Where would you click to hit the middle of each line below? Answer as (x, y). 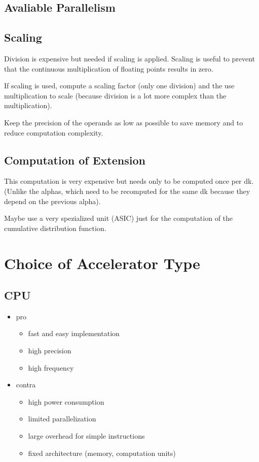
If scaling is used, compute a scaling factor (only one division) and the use (119, 86)
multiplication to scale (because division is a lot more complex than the (115, 95)
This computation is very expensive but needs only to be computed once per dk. (129, 181)
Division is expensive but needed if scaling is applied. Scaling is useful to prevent (130, 58)
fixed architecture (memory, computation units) (102, 453)
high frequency (51, 367)
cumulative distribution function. (55, 228)
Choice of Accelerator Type (102, 263)
